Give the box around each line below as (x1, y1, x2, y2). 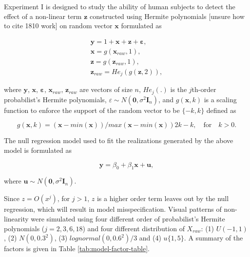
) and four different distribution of (82, 223, 185, 233)
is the (170, 84, 187, 94)
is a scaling (204, 94, 237, 104)
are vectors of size (79, 84, 133, 94)
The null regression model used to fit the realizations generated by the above (4, 135, 233, 146)
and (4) (139, 233, 161, 243)
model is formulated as (4, 145, 72, 155)
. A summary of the (184, 233, 243, 243)
